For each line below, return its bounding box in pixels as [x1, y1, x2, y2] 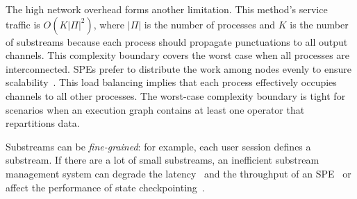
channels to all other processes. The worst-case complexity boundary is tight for [6, 88, 346, 103]
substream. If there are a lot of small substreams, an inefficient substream [6, 153, 319, 167]
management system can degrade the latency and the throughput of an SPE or [6, 166, 351, 180]
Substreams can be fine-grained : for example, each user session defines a [6, 139, 311, 153]
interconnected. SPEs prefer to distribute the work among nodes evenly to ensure [6, 61, 351, 76]
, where [93, 17, 125, 31]
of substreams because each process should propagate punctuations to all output [6, 34, 348, 49]
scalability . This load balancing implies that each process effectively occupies [6, 75, 337, 89]
